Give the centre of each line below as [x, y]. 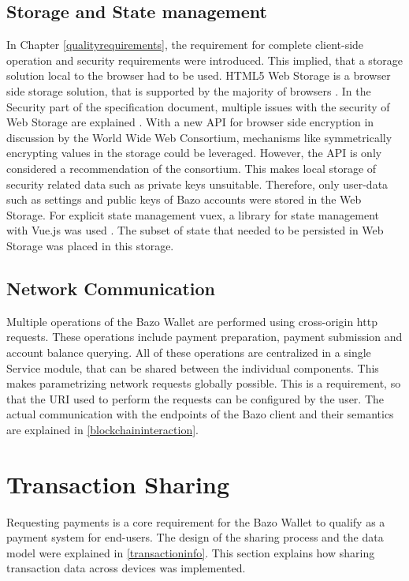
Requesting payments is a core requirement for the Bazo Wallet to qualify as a [196, 521]
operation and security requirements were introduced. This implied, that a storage [205, 60]
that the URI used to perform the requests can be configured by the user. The [195, 398]
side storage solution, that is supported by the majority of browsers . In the [189, 90]
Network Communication [111, 288]
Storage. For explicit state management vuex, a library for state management [193, 214]
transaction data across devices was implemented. [126, 568]
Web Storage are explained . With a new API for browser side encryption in [190, 122]
